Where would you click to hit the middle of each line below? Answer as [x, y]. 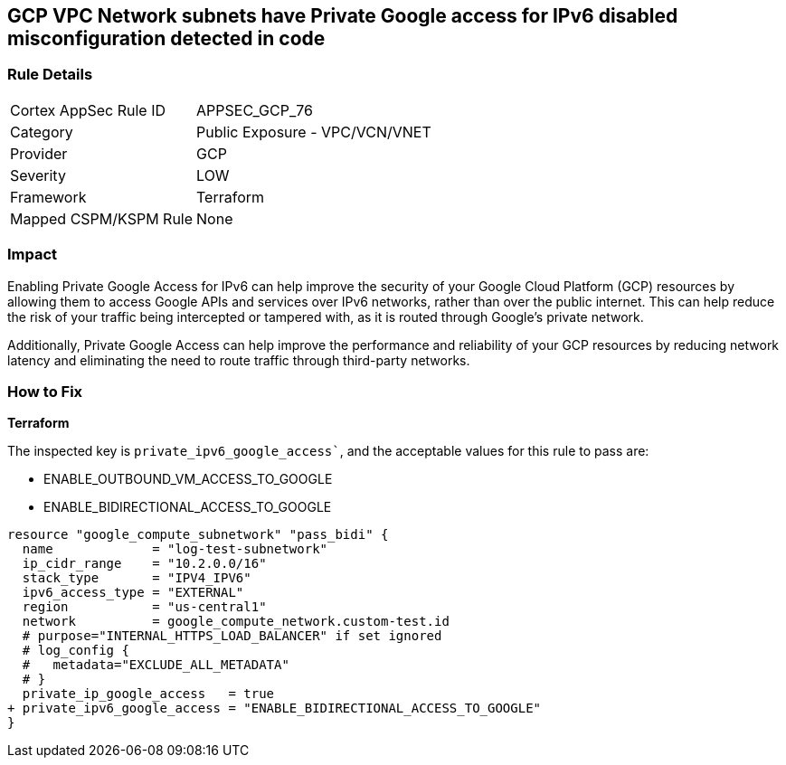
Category [42, 132]
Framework [48, 197]
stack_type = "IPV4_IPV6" [137, 578]
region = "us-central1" [144, 607]
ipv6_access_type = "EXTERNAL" [133, 593]
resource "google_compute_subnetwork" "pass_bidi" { [198, 535]
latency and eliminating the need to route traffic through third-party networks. [239, 360]
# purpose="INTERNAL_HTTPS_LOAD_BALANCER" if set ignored [232, 636]
